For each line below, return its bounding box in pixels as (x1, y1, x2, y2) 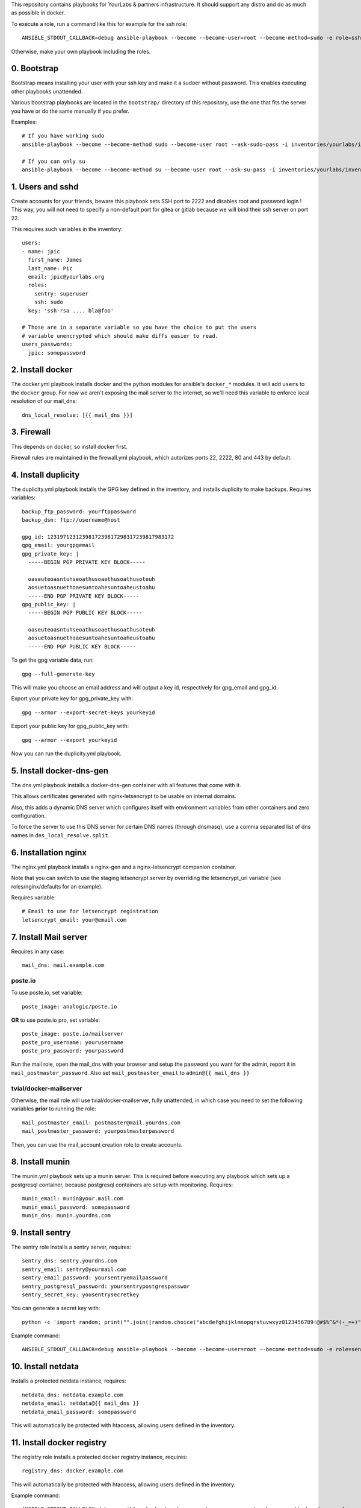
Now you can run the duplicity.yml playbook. (11, 750, 122, 757)
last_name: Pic (28, 265, 73, 271)
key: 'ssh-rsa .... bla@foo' (28, 307, 114, 314)
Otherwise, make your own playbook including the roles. (11, 48, 151, 55)
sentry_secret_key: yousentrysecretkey (22, 1291, 140, 1298)
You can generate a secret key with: (11, 1305, 100, 1312)
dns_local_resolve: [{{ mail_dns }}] (22, 411, 134, 419)
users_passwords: (22, 341, 73, 348)
